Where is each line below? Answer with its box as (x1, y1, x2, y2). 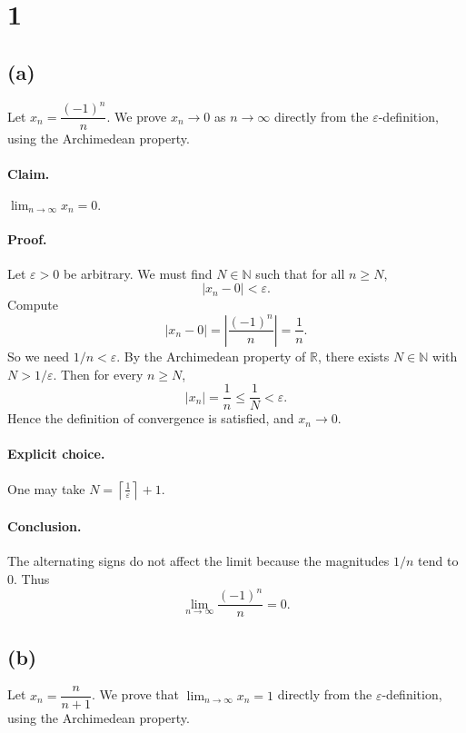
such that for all (255, 263, 345, 282)
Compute (7, 295, 58, 314)
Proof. (7, 229, 47, 248)
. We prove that (91, 685, 180, 704)
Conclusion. (7, 517, 82, 536)
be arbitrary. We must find (63, 263, 213, 282)
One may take (7, 479, 85, 498)
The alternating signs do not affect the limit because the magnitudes (7, 551, 390, 570)
